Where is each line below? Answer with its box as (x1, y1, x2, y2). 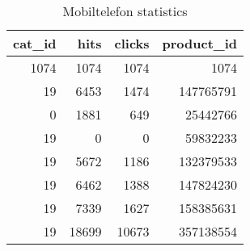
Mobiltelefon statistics (62, 2, 188, 20)
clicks (114, 34, 150, 52)
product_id (162, 34, 238, 52)
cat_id (13, 34, 57, 52)
